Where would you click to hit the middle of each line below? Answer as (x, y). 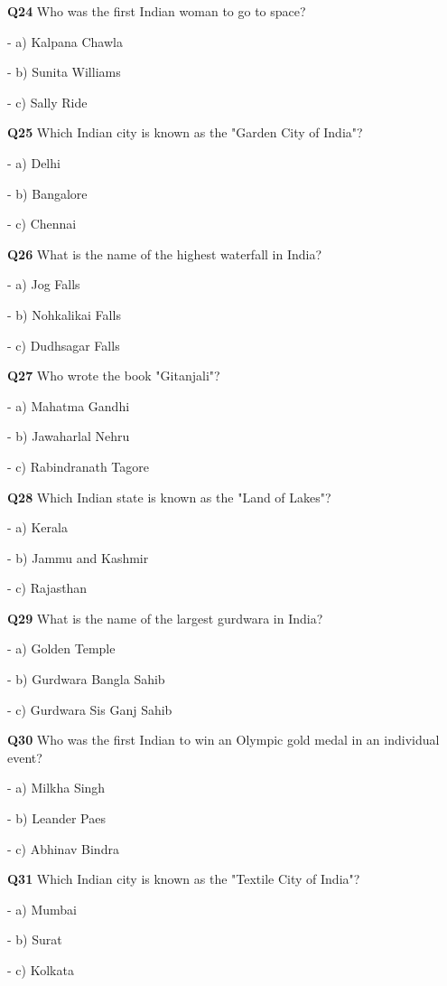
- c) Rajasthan (47, 588)
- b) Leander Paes (56, 818)
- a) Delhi (34, 162)
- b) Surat (35, 939)
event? (25, 757)
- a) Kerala (37, 527)
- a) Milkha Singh (56, 788)
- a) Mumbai (42, 909)
